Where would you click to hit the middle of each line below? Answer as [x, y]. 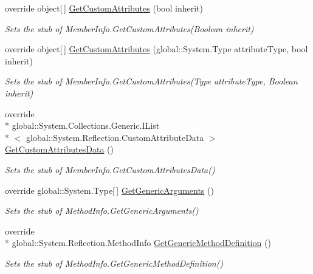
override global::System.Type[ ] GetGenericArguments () [109, 190]
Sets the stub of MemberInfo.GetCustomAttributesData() [110, 169]
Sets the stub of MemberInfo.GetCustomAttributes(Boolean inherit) [129, 28]
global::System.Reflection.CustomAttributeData [115, 137]
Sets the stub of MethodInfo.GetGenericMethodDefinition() [114, 263]
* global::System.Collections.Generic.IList [82, 125]
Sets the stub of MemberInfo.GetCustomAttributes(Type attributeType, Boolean [151, 81]
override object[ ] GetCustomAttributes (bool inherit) [104, 8]
